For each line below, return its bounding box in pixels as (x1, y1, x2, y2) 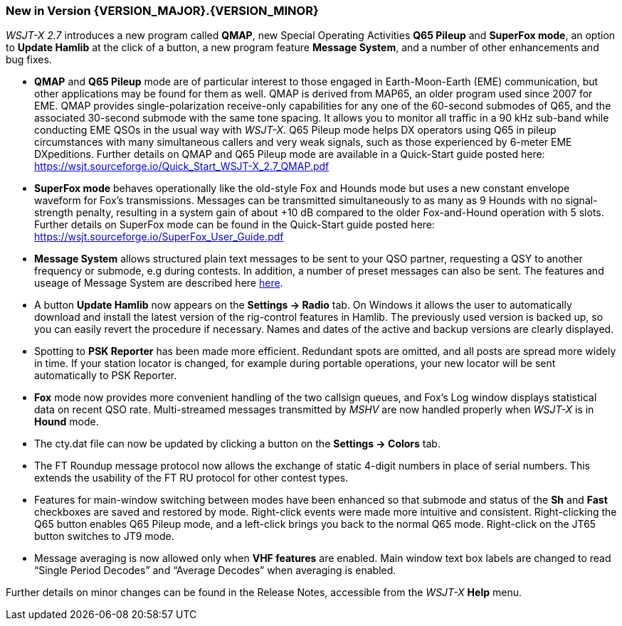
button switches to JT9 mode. (34, 530, 174, 543)
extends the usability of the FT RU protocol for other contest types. (34, 472, 349, 484)
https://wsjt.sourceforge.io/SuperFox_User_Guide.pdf (34, 230, 284, 243)
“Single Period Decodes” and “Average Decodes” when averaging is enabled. (34, 564, 396, 577)
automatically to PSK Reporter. (34, 369, 177, 382)
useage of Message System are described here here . (34, 277, 283, 290)
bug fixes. (6, 53, 52, 66)
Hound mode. (34, 415, 99, 428)
